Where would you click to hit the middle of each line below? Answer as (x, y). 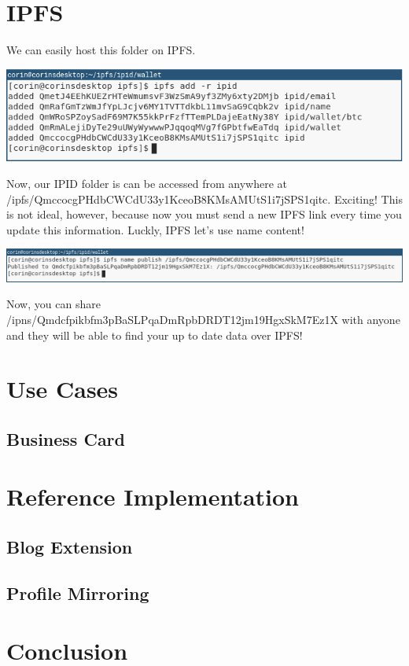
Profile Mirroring (78, 592)
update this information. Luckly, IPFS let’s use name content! (155, 229)
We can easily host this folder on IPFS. (101, 50)
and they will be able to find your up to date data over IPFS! (155, 335)
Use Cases (63, 389)
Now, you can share (53, 304)
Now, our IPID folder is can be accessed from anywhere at (147, 184)
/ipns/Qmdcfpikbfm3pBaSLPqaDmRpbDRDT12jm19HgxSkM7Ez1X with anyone (203, 319)
